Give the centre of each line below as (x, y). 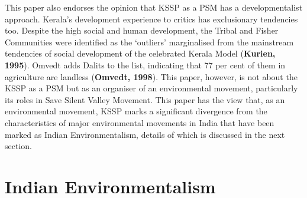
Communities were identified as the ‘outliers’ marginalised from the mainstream (149, 42)
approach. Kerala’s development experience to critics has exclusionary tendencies (151, 19)
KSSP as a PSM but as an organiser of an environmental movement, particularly (151, 88)
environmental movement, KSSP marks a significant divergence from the (136, 111)
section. (18, 146)
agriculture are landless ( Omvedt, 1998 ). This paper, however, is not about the (151, 76)
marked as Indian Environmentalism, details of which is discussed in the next (145, 134)
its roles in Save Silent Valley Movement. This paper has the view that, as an (145, 99)
